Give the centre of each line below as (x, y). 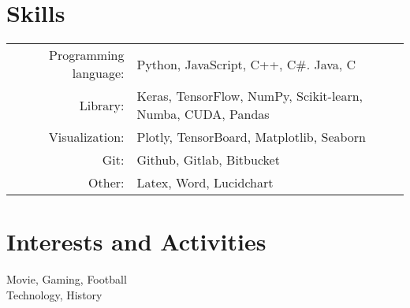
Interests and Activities (136, 241)
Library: (102, 105)
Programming (87, 55)
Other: (106, 183)
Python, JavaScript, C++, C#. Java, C (246, 64)
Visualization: (86, 137)
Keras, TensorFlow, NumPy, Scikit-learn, (250, 96)
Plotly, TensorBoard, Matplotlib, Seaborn (252, 137)
